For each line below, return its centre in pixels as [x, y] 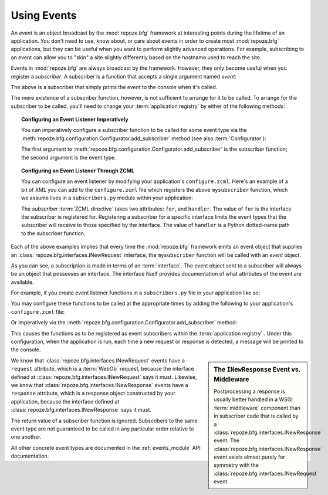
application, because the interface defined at [65, 401]
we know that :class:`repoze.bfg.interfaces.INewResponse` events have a [99, 385]
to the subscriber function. [53, 233]
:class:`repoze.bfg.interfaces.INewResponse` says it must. [81, 410]
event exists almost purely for [250, 457]
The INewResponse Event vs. [257, 369]
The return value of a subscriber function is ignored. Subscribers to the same [104, 421]
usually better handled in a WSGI [253, 399]
